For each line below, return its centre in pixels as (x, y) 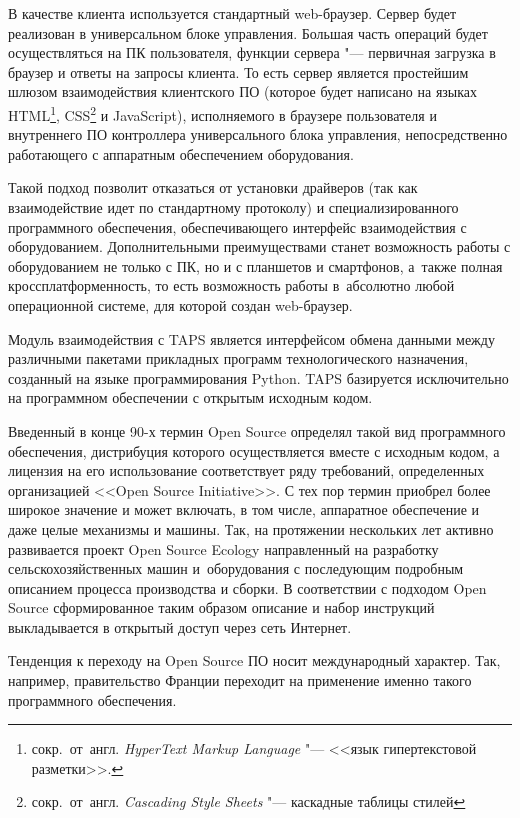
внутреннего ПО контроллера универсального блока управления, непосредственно (258, 134)
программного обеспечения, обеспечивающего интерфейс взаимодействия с (237, 226)
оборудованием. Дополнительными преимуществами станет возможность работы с (259, 246)
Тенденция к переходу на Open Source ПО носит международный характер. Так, (254, 660)
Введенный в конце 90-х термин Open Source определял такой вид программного (257, 430)
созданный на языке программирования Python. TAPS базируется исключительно (258, 377)
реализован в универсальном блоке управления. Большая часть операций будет (248, 32)
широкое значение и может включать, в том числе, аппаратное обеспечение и (243, 509)
